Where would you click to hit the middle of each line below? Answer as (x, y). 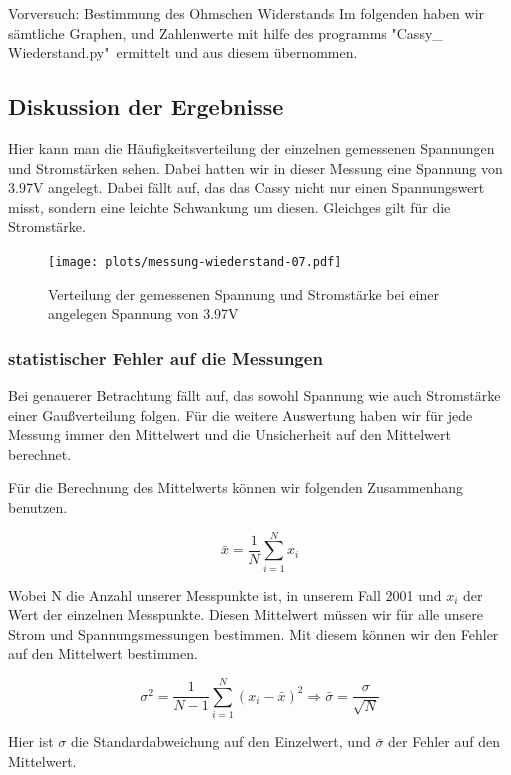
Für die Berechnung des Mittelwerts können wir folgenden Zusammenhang (236, 487)
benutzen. (38, 506)
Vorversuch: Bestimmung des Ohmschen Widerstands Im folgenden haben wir (246, 13)
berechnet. (40, 453)
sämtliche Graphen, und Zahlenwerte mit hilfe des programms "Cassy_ (225, 32)
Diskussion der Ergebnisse (146, 106)
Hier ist (31, 741)
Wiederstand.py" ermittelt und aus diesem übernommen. (183, 52)
